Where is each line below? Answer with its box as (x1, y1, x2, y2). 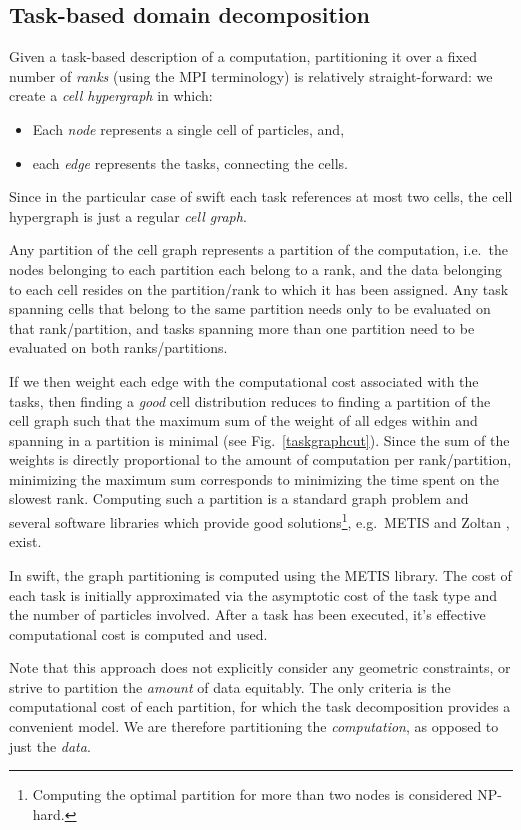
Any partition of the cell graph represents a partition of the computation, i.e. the (9, 239, 508, 260)
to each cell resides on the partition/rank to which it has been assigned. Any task (9, 278, 509, 299)
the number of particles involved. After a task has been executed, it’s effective (9, 604, 486, 625)
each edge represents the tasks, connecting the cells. (32, 152, 348, 173)
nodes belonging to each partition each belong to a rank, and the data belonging (9, 258, 502, 279)
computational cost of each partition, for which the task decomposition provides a (9, 696, 511, 717)
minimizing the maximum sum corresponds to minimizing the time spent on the (9, 468, 499, 489)
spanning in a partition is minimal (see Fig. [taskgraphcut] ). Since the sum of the (9, 429, 510, 450)
